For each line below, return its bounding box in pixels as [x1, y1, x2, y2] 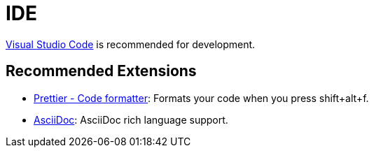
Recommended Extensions [6, 62, 197, 80]
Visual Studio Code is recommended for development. [6, 38, 256, 50]
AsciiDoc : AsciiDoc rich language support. [34, 113, 228, 126]
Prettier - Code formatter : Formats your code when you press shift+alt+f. [34, 92, 369, 104]
